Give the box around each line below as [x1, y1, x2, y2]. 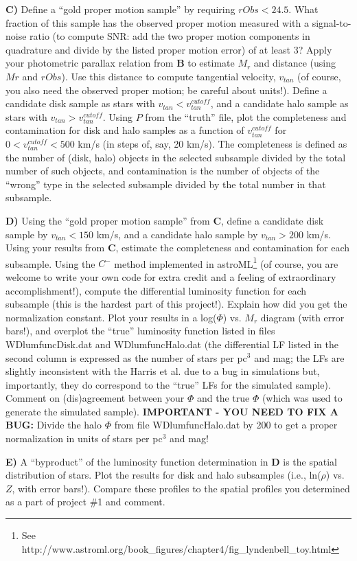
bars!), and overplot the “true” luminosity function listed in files [5, 323, 275, 338]
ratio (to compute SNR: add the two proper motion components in [30, 29, 310, 43]
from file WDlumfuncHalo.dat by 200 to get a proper [114, 417, 338, 432]
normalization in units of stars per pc [5, 431, 163, 446]
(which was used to [262, 391, 343, 405]
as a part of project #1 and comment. [5, 494, 165, 509]
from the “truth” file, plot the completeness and [145, 109, 347, 124]
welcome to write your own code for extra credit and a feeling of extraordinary [5, 269, 336, 284]
